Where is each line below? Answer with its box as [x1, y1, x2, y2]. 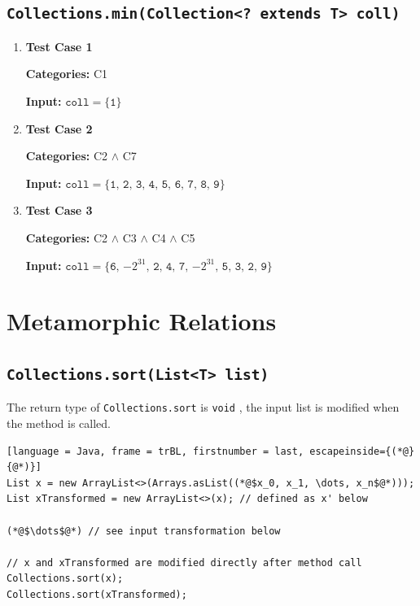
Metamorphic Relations [7, 304, 277, 338]
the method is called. [7, 414, 112, 431]
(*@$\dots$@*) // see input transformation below [7, 525, 281, 537]
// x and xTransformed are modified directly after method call [7, 556, 362, 569]
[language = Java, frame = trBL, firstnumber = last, [7, 445, 304, 457]
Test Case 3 [25, 202, 93, 219]
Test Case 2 [25, 120, 93, 137]
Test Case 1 [25, 37, 93, 54]
